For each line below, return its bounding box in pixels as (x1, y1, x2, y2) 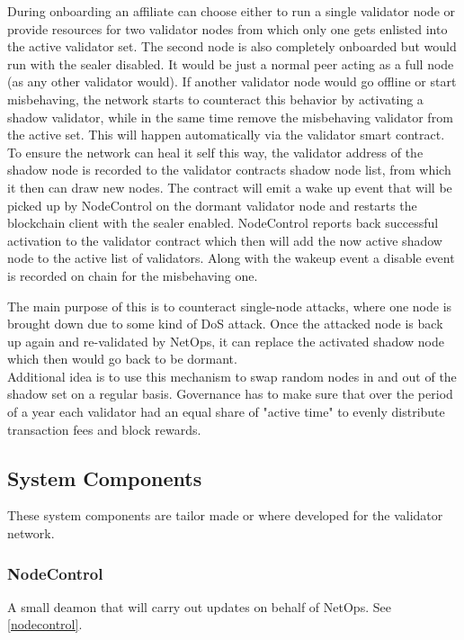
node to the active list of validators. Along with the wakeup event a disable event (7, 248, 455, 267)
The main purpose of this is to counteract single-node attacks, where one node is (7, 296, 452, 315)
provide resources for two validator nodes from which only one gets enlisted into (7, 19, 448, 38)
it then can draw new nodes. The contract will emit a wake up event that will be (7, 177, 452, 196)
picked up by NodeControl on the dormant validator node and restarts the (7, 195, 417, 214)
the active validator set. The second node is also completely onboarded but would (7, 37, 457, 56)
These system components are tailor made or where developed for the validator (7, 506, 443, 525)
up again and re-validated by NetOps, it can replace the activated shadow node (7, 331, 444, 350)
